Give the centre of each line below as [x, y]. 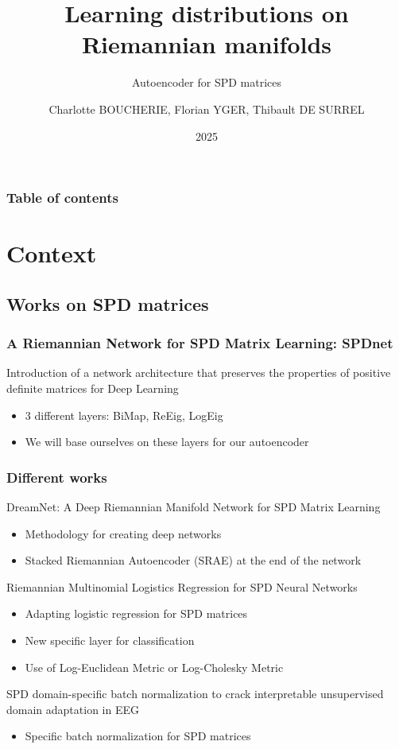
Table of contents [62, 198]
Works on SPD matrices [108, 303]
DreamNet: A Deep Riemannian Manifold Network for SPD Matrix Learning [194, 506]
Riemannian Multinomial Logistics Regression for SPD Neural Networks [182, 586]
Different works [57, 477]
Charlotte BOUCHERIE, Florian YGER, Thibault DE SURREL [207, 109]
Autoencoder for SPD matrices [207, 82]
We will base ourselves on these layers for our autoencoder [167, 442]
